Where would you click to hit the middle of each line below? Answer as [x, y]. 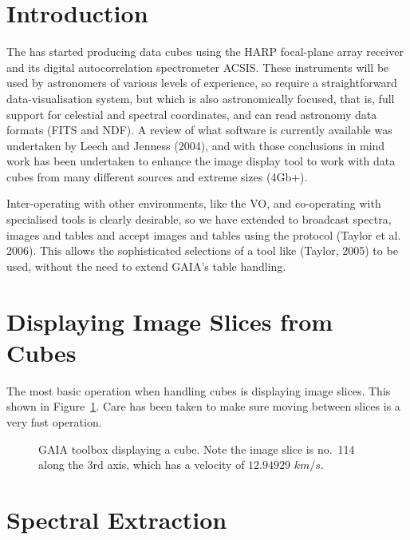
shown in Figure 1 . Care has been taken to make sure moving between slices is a [203, 406]
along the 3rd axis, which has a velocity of [142, 465]
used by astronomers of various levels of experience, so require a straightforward [202, 83]
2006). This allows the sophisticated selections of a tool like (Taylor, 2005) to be [202, 250]
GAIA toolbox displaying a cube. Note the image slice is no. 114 [197, 449]
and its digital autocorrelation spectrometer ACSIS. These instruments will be [198, 67]
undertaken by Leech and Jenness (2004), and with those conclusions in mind [196, 145]
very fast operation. [54, 421]
